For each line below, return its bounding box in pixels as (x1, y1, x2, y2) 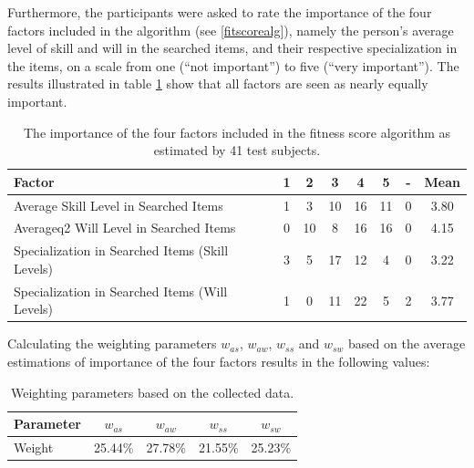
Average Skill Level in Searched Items (14, 195, 223, 214)
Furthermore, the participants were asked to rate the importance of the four (7, 3, 432, 21)
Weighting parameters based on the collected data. (10, 382, 294, 401)
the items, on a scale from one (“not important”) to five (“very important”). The (7, 56, 459, 75)
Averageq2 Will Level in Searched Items (14, 218, 236, 237)
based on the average (348, 334, 466, 353)
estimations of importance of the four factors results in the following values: (7, 352, 430, 370)
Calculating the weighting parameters (7, 334, 217, 353)
